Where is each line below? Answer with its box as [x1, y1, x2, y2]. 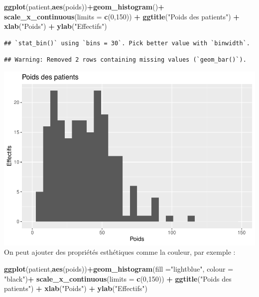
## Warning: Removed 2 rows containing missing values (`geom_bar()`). [4, 56, 247, 64]
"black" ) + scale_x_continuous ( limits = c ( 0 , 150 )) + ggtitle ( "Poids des [4, 273, 232, 284]
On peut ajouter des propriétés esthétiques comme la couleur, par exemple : [4, 247, 236, 257]
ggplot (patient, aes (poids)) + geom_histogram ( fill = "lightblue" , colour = [4, 264, 234, 274]
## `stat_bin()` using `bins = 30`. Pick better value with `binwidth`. [4, 39, 250, 47]
